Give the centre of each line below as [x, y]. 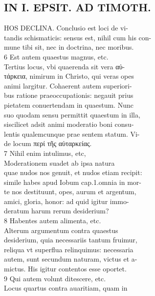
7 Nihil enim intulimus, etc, [45, 153]
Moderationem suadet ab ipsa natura [59, 163]
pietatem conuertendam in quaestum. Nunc [69, 104]
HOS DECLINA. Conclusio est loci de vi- [66, 28]
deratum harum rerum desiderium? [56, 211]
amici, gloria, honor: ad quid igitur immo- [66, 201]
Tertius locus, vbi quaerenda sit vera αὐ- [65, 66]
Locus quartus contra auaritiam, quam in [66, 288]
